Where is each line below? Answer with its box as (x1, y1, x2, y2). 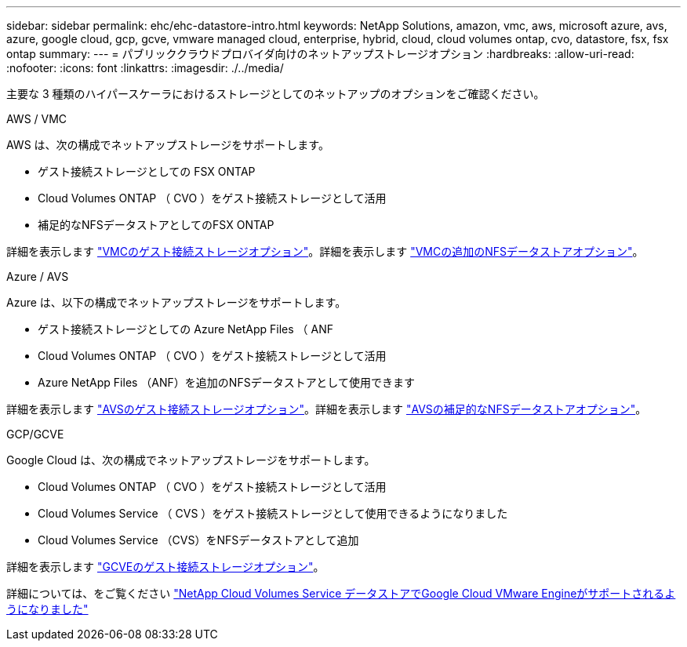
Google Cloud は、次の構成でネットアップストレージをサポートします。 (6, 453, 376, 467)
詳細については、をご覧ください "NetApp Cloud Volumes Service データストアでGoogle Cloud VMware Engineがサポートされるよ (6, 587, 676, 600)
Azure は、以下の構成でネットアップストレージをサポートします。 (6, 296, 347, 309)
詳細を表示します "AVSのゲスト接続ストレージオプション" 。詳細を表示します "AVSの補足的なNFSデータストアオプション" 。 (6, 402, 647, 416)
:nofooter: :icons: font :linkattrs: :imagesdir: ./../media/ (6, 61, 284, 75)
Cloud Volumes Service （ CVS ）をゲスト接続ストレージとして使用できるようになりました (38, 507, 508, 520)
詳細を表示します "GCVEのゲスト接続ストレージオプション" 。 (6, 560, 325, 573)
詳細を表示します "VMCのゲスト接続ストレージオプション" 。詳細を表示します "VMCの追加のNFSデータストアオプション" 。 (6, 245, 644, 258)
